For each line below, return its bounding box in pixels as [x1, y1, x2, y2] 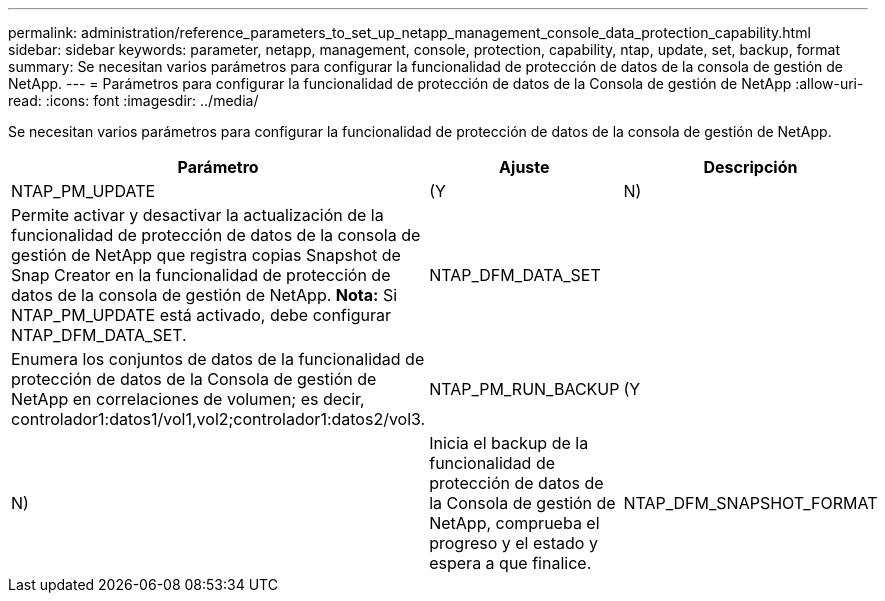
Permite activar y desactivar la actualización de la [11, 205, 384, 225]
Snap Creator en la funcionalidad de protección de [11, 265, 391, 285]
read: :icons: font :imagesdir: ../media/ [8, 92, 259, 109]
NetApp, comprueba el [429, 513, 600, 533]
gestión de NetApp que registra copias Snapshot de [11, 245, 401, 265]
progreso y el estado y [429, 533, 598, 553]
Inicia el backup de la [429, 433, 589, 453]
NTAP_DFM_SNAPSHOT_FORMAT [623, 493, 878, 513]
